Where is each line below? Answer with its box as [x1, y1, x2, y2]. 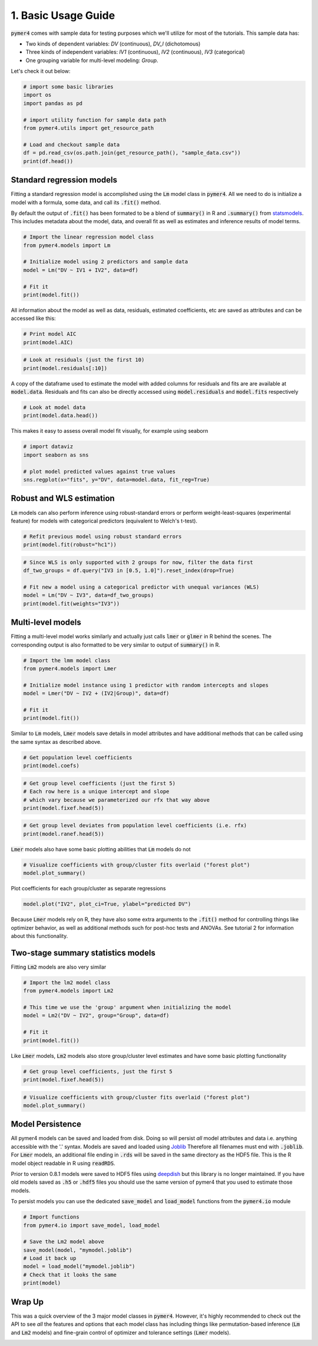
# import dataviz [23, 443, 74, 450]
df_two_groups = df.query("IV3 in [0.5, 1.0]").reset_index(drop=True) [23, 567, 235, 574]
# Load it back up [23, 1255, 77, 1262]
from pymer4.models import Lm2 [23, 988, 114, 994]
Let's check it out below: [11, 68, 71, 75]
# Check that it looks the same [23, 1271, 117, 1278]
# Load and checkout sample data [23, 141, 120, 148]
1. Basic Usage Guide [11, 9, 115, 22]
